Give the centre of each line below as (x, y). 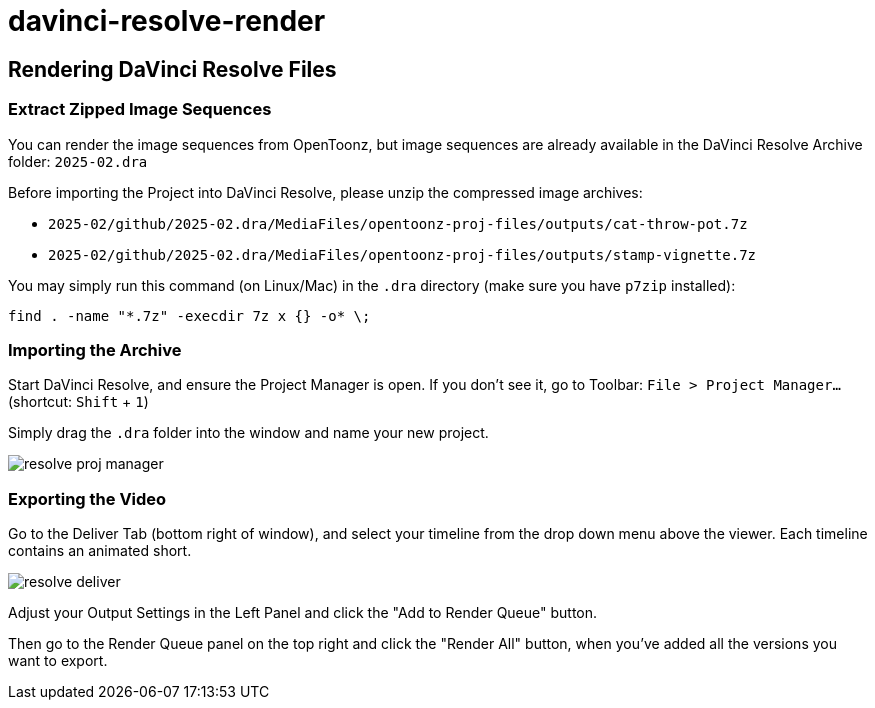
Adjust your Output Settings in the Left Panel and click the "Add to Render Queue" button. (303, 613)
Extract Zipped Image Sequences (140, 109)
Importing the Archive (95, 349)
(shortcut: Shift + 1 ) (78, 402)
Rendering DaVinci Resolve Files (172, 69)
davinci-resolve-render (167, 21)
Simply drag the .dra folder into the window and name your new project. (248, 433)
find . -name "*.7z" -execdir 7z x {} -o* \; (189, 315)
